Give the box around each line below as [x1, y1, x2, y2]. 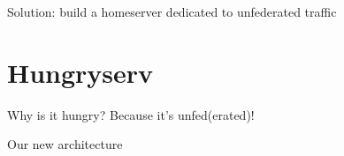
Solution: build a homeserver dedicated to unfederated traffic [7, 3, 337, 20]
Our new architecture [7, 135, 123, 153]
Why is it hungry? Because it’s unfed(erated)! [7, 105, 255, 123]
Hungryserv [7, 54, 154, 90]
